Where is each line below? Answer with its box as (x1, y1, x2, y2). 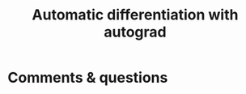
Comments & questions (7, 69, 168, 87)
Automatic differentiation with (32, 6, 239, 24)
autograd (104, 23, 167, 41)
